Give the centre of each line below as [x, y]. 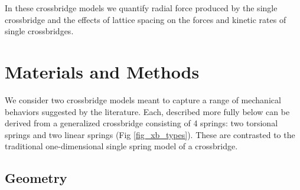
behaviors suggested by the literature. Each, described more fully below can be [147, 111]
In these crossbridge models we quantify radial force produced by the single [141, 8]
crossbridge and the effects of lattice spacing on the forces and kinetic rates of [146, 19]
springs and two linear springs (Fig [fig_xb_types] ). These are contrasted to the [150, 134]
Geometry [36, 178]
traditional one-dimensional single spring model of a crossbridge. [121, 146]
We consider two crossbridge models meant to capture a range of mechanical [143, 99]
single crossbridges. [39, 31]
